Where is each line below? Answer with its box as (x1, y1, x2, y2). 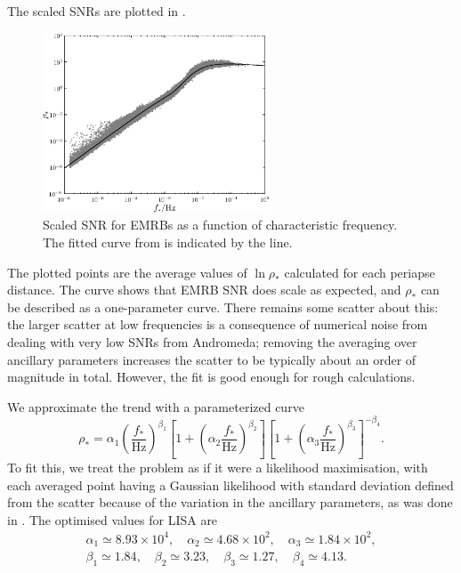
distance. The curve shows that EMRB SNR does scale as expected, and (7, 280, 401, 299)
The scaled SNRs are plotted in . (7, 2, 186, 20)
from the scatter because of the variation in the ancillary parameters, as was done (7, 493, 453, 512)
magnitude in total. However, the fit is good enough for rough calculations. (7, 367, 416, 386)
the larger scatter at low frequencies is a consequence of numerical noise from (7, 315, 428, 334)
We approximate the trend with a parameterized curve (7, 397, 304, 416)
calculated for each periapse (284, 262, 435, 281)
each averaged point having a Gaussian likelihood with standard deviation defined (7, 475, 454, 494)
